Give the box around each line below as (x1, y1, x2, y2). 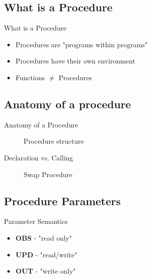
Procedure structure (24, 136, 84, 146)
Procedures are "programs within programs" (15, 39, 148, 49)
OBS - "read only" (15, 232, 72, 243)
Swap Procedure (24, 169, 73, 179)
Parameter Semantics (4, 216, 68, 226)
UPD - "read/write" (15, 249, 77, 259)
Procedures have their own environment (15, 56, 135, 66)
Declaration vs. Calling (4, 152, 73, 162)
